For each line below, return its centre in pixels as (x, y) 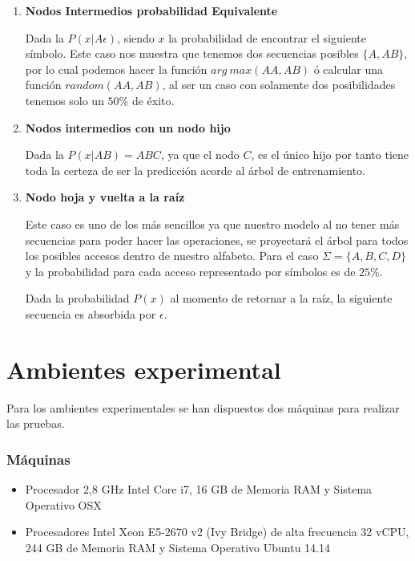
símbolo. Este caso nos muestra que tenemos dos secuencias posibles (192, 53)
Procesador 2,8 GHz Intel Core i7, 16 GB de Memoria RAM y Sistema (199, 489)
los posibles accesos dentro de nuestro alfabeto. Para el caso (172, 256)
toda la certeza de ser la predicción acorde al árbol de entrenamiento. (195, 170)
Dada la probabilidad (77, 298)
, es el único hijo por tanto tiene (330, 154)
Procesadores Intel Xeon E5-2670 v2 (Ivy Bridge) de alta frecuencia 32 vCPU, (217, 532)
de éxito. (153, 100)
